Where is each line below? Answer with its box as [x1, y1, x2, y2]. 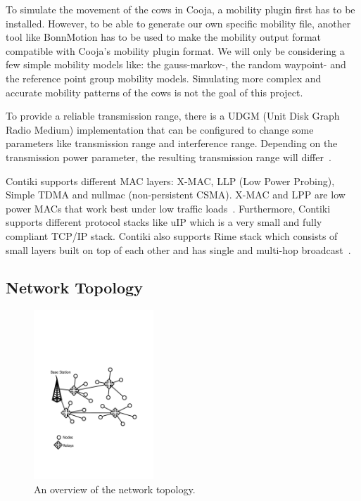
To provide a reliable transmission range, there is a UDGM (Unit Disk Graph [6, 108, 340, 123]
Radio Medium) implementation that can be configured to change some [6, 122, 314, 137]
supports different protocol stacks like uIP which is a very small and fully [6, 215, 322, 229]
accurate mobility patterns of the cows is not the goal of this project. [6, 84, 303, 99]
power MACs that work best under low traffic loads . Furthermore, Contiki [6, 201, 331, 215]
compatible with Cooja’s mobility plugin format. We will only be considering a [6, 43, 345, 58]
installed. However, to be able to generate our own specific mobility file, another [6, 15, 351, 30]
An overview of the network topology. [34, 481, 196, 496]
